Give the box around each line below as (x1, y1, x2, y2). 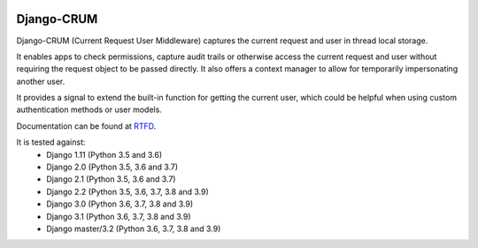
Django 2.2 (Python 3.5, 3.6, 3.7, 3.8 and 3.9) (46, 186, 210, 197)
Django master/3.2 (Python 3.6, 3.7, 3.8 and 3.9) (46, 223, 221, 234)
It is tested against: (16, 137, 86, 147)
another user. (16, 76, 66, 86)
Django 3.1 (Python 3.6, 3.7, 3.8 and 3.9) (46, 211, 191, 222)
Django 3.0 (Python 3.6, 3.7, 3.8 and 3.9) (46, 199, 194, 209)
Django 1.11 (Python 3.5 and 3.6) (46, 149, 163, 160)
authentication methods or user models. (16, 104, 163, 115)
